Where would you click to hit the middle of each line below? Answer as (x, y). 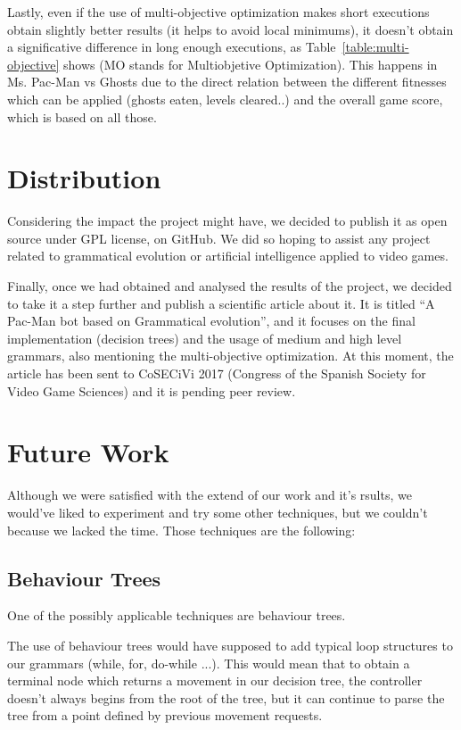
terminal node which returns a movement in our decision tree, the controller (215, 680)
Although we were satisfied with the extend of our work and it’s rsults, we (210, 495)
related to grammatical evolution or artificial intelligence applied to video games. (228, 256)
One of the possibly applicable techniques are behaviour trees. (177, 615)
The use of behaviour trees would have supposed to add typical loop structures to (230, 645)
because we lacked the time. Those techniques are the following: (181, 530)
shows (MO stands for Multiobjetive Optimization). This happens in (251, 64)
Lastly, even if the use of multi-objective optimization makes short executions (218, 12)
